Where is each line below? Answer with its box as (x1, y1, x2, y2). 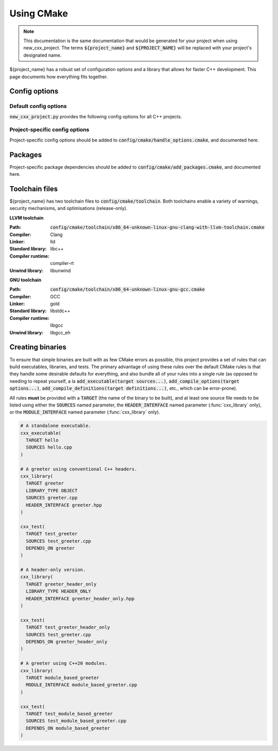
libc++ (50, 246, 64, 252)
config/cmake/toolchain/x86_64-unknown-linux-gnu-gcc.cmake (50, 287, 205, 293)
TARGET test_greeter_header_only (26, 624, 110, 630)
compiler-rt (50, 260, 74, 266)
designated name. (23, 52, 62, 58)
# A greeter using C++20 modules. (20, 660, 108, 666)
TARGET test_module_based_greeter (26, 710, 113, 717)
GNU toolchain (9, 277, 42, 283)
